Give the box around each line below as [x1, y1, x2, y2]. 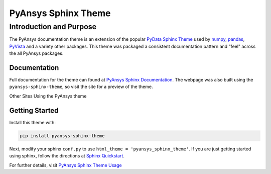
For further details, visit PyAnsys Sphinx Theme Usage [9, 162, 122, 168]
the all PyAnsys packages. [9, 50, 64, 56]
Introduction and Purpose [9, 22, 97, 31]
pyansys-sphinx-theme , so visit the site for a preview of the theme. [9, 83, 153, 90]
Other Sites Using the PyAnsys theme [9, 93, 87, 99]
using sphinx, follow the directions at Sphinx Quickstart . [9, 153, 125, 159]
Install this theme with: [9, 119, 56, 125]
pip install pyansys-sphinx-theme [20, 133, 105, 138]
